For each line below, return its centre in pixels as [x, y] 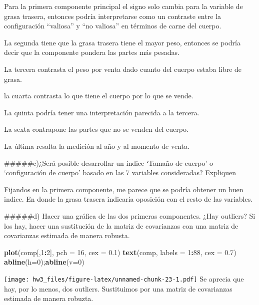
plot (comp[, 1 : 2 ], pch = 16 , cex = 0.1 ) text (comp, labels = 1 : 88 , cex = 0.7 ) [120, 252]
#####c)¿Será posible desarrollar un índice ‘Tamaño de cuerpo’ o [109, 162]
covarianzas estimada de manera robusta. [67, 235]
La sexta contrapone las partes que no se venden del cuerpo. [96, 129]
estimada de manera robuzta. [49, 298]
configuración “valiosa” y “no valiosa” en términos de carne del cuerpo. [113, 26]
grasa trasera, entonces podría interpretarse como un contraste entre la [112, 16]
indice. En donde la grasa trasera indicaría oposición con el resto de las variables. [128, 199]
